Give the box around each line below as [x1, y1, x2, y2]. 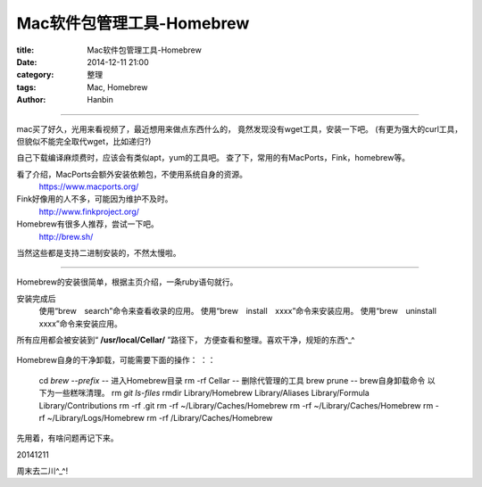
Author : [16, 95, 46, 105]
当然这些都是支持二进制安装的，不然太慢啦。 [16, 248, 181, 259]
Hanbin [87, 95, 113, 105]
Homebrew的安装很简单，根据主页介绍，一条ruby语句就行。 [16, 277, 238, 287]
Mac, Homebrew [87, 81, 148, 93]
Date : [16, 56, 37, 67]
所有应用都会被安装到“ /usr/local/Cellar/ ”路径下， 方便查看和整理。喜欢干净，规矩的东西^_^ [16, 334, 355, 345]
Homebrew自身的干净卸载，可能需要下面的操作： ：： [16, 355, 216, 366]
